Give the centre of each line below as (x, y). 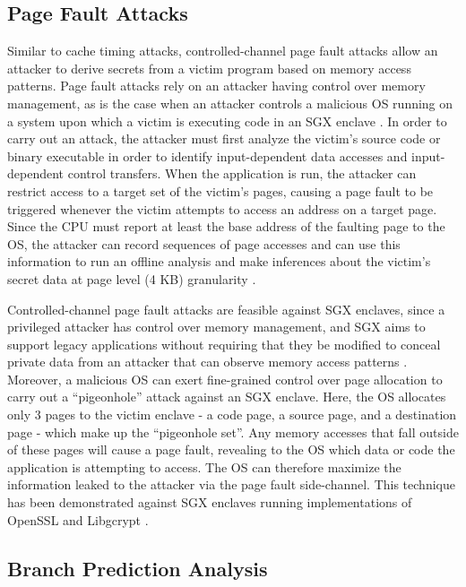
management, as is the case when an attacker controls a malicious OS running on (230, 103)
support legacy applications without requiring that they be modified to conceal (224, 344)
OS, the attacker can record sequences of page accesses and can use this (204, 243)
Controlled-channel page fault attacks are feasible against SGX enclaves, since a (226, 309)
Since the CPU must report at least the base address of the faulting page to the (226, 226)
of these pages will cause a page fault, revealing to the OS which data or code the (231, 449)
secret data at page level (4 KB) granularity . (132, 278)
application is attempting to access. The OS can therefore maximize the (204, 466)
